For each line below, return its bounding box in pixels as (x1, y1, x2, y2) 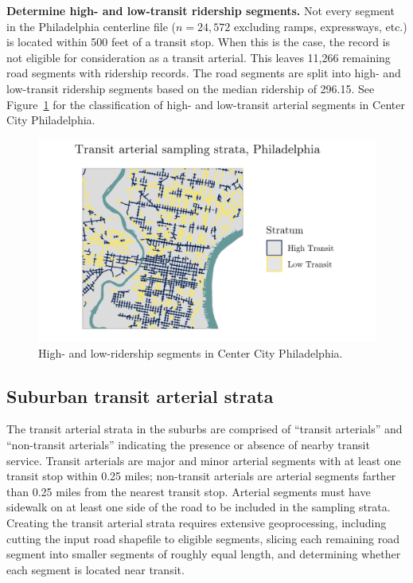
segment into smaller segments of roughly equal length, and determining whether (6, 546, 401, 562)
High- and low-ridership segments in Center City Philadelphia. (38, 344, 343, 361)
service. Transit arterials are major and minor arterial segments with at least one (6, 452, 401, 468)
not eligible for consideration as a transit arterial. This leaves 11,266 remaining (6, 49, 391, 65)
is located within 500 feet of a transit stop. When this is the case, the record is (6, 33, 391, 50)
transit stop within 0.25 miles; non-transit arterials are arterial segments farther (6, 468, 396, 484)
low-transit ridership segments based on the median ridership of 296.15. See (6, 80, 375, 96)
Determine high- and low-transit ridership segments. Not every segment (6, 2, 395, 18)
